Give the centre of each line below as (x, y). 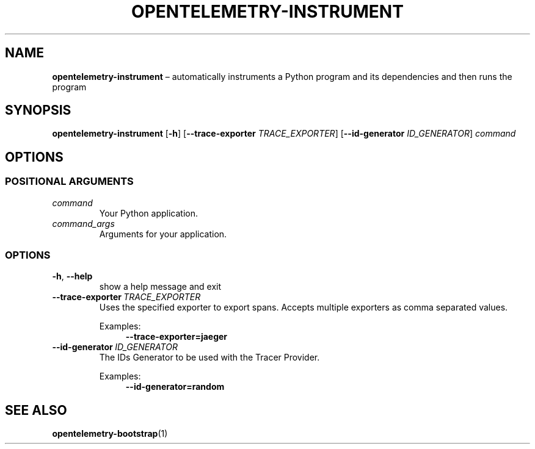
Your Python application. (149, 213)
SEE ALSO (36, 410)
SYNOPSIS (38, 110)
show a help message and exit (160, 287)
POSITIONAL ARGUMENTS (69, 181)
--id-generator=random (175, 387)
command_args (83, 223)
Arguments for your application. (163, 234)
